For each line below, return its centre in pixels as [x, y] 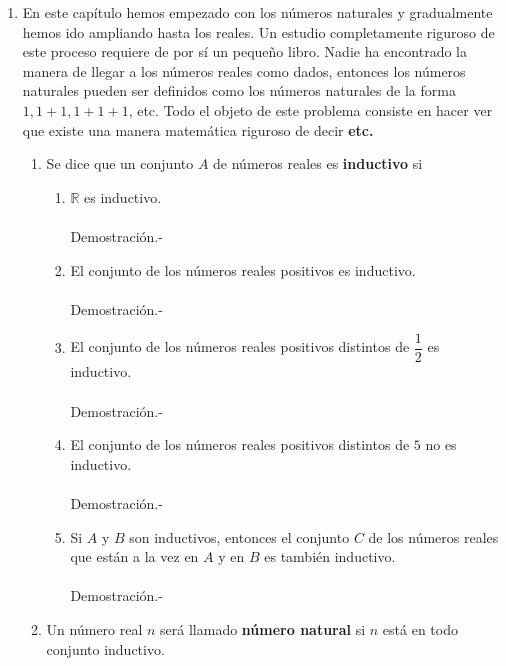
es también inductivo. [330, 556]
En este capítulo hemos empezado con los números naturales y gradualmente [257, 12]
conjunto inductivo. [105, 648]
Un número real [94, 628]
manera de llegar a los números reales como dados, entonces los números [244, 70]
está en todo [420, 628]
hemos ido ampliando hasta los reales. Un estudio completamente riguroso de [258, 31]
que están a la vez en [134, 556]
